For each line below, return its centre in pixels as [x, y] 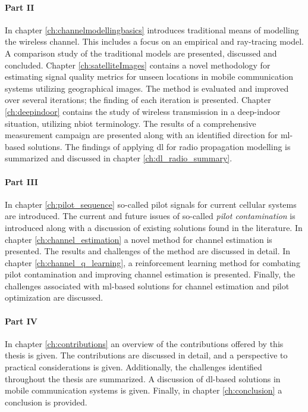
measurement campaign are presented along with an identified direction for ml [147, 135]
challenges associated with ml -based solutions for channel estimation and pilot [147, 285]
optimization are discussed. [54, 297]
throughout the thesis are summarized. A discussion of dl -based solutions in [143, 378]
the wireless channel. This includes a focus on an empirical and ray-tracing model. [154, 41]
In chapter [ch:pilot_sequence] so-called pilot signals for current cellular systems [151, 204]
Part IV [21, 321]
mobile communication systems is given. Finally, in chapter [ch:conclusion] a [144, 390]
